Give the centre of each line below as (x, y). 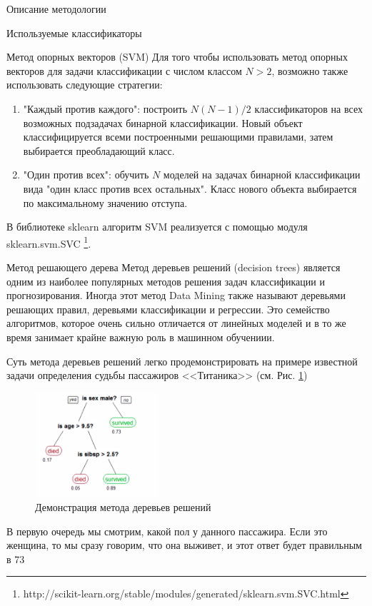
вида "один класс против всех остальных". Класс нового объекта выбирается (190, 188)
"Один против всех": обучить (86, 175)
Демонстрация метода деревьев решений (123, 507)
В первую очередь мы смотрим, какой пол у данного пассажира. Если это (167, 531)
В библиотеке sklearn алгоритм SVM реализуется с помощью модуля (157, 227)
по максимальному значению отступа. (105, 202)
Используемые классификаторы (74, 32)
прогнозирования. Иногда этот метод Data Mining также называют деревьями (176, 295)
